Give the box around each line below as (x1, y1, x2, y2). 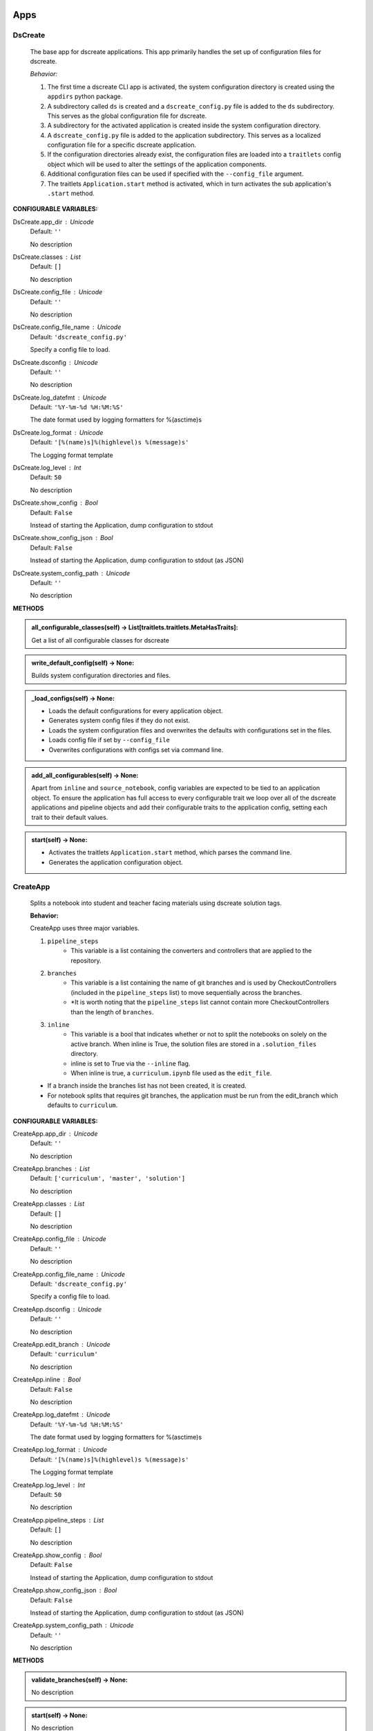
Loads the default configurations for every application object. (48, 707, 224, 715)
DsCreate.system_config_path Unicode (12, 568, 131, 577)
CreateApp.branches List (12, 1165, 90, 1173)
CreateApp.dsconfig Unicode (12, 1305, 102, 1313)
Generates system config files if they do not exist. (48, 717, 190, 725)
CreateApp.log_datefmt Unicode (12, 1410, 111, 1419)
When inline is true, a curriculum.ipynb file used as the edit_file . (70, 1068, 272, 1077)
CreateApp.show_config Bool (12, 1551, 102, 1559)
